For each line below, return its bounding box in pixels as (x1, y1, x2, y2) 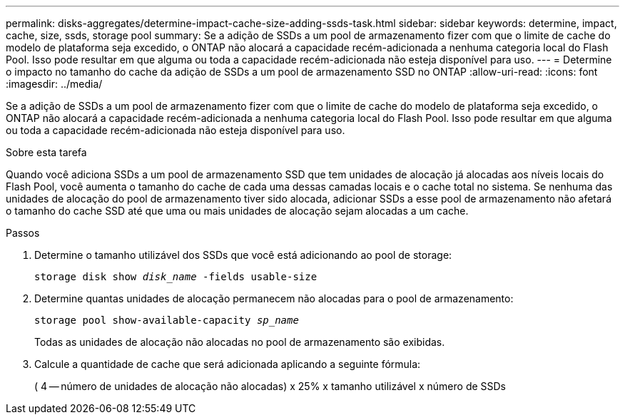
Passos (6, 227, 40, 239)
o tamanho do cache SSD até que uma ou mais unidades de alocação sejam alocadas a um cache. (6, 205, 469, 217)
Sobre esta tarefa (6, 146, 87, 158)
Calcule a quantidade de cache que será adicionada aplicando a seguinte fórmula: (34, 358, 421, 370)
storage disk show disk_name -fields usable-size (34, 271, 317, 282)
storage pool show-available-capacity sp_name (34, 314, 299, 326)
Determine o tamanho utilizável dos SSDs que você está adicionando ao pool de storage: (34, 249, 452, 261)
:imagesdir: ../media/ (6, 78, 103, 90)
